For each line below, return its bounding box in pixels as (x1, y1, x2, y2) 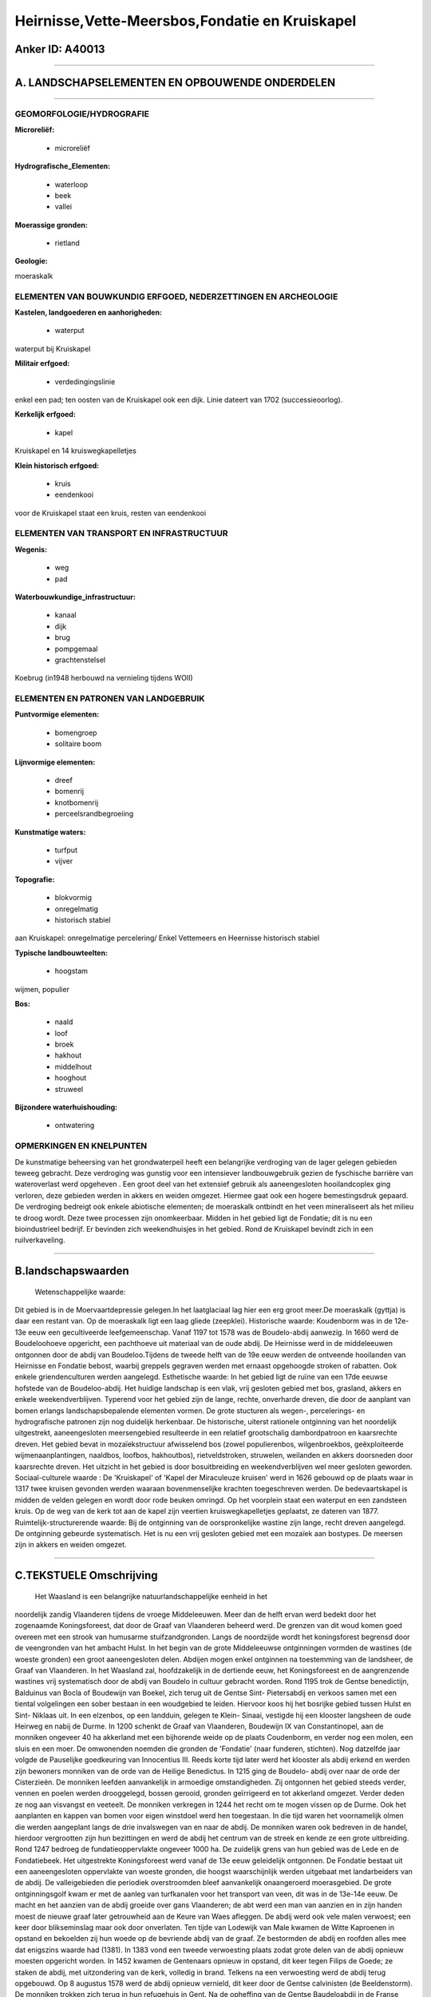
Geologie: (14, 256, 48, 266)
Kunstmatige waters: (14, 827, 86, 836)
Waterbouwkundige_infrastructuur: (14, 592, 136, 601)
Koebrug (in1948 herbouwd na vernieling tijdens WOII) (14, 673, 193, 683)
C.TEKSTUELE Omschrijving (14, 1569, 159, 1582)
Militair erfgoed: (14, 359, 70, 368)
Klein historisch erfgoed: (14, 460, 100, 470)
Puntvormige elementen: (14, 709, 100, 719)
